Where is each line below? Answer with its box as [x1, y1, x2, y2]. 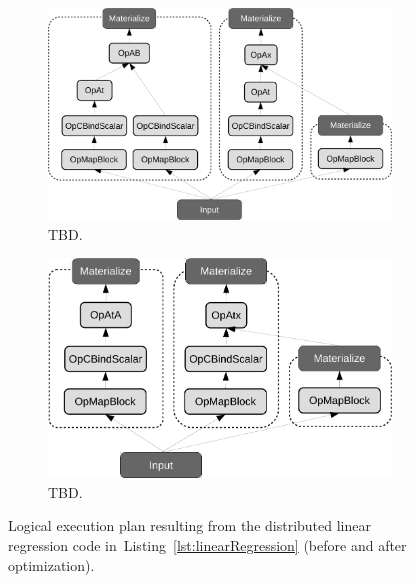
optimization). [8, 554, 95, 575]
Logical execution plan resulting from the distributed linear [8, 515, 371, 536]
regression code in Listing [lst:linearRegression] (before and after [8, 534, 407, 555]
